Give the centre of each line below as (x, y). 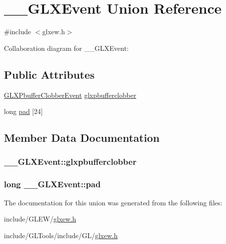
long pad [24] (23, 111)
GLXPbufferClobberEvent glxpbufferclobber (70, 95)
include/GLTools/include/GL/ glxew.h (61, 235)
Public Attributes (49, 74)
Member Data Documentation (82, 138)
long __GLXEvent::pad (52, 184)
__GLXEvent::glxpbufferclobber (70, 162)
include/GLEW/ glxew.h (40, 219)
